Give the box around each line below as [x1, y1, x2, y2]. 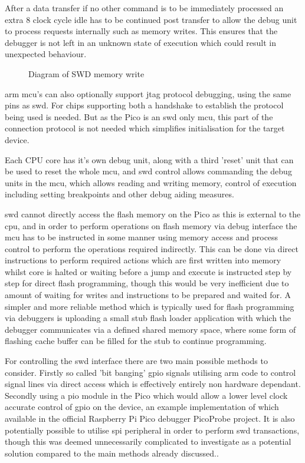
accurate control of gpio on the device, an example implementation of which [5, 401, 279, 413]
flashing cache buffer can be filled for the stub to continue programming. [5, 335, 267, 347]
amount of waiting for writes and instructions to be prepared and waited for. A [5, 289, 291, 301]
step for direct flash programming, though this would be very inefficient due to [5, 277, 289, 289]
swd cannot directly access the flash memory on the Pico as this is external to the [5, 207, 301, 220]
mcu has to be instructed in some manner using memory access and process [5, 231, 278, 243]
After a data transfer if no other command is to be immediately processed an [5, 2, 284, 14]
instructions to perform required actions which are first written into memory [5, 254, 281, 266]
